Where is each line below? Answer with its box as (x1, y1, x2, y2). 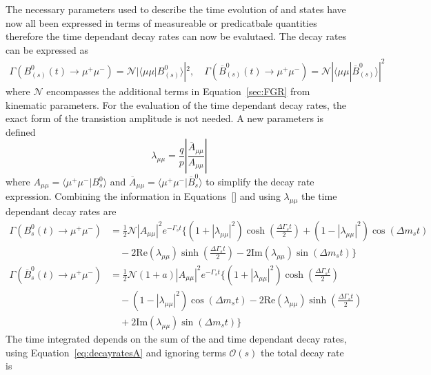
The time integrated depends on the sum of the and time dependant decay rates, (6, 332, 347, 345)
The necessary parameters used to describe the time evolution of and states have (6, 2, 346, 16)
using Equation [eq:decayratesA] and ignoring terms (6, 345, 226, 359)
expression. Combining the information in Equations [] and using (6, 189, 281, 203)
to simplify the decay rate (206, 174, 314, 188)
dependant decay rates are (6, 204, 117, 219)
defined (6, 124, 36, 139)
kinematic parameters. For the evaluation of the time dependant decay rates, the (6, 97, 346, 112)
